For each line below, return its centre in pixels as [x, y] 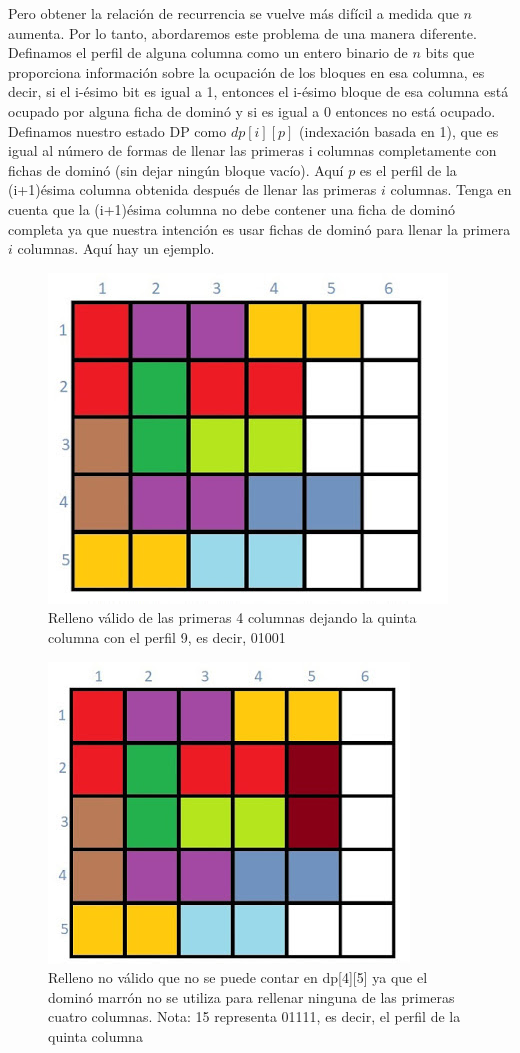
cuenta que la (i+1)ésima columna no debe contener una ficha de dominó [231, 208]
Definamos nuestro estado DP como [117, 130]
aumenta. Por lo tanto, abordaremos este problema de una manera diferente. [242, 32]
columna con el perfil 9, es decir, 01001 [167, 636]
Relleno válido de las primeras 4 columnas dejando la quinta [232, 617]
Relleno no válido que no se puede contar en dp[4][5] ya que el [238, 977]
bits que [450, 52]
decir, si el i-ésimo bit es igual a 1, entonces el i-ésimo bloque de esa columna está [258, 91]
